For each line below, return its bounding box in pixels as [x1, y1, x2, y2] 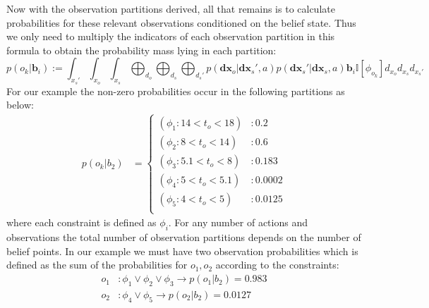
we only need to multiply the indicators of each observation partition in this [6, 29, 335, 44]
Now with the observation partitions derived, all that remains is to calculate [6, 1, 335, 16]
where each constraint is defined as [6, 215, 157, 230]
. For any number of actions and [168, 215, 308, 230]
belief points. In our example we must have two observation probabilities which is [6, 243, 358, 258]
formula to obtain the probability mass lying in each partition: [6, 42, 277, 57]
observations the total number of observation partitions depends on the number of [6, 230, 361, 245]
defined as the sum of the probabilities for [6, 257, 188, 272]
